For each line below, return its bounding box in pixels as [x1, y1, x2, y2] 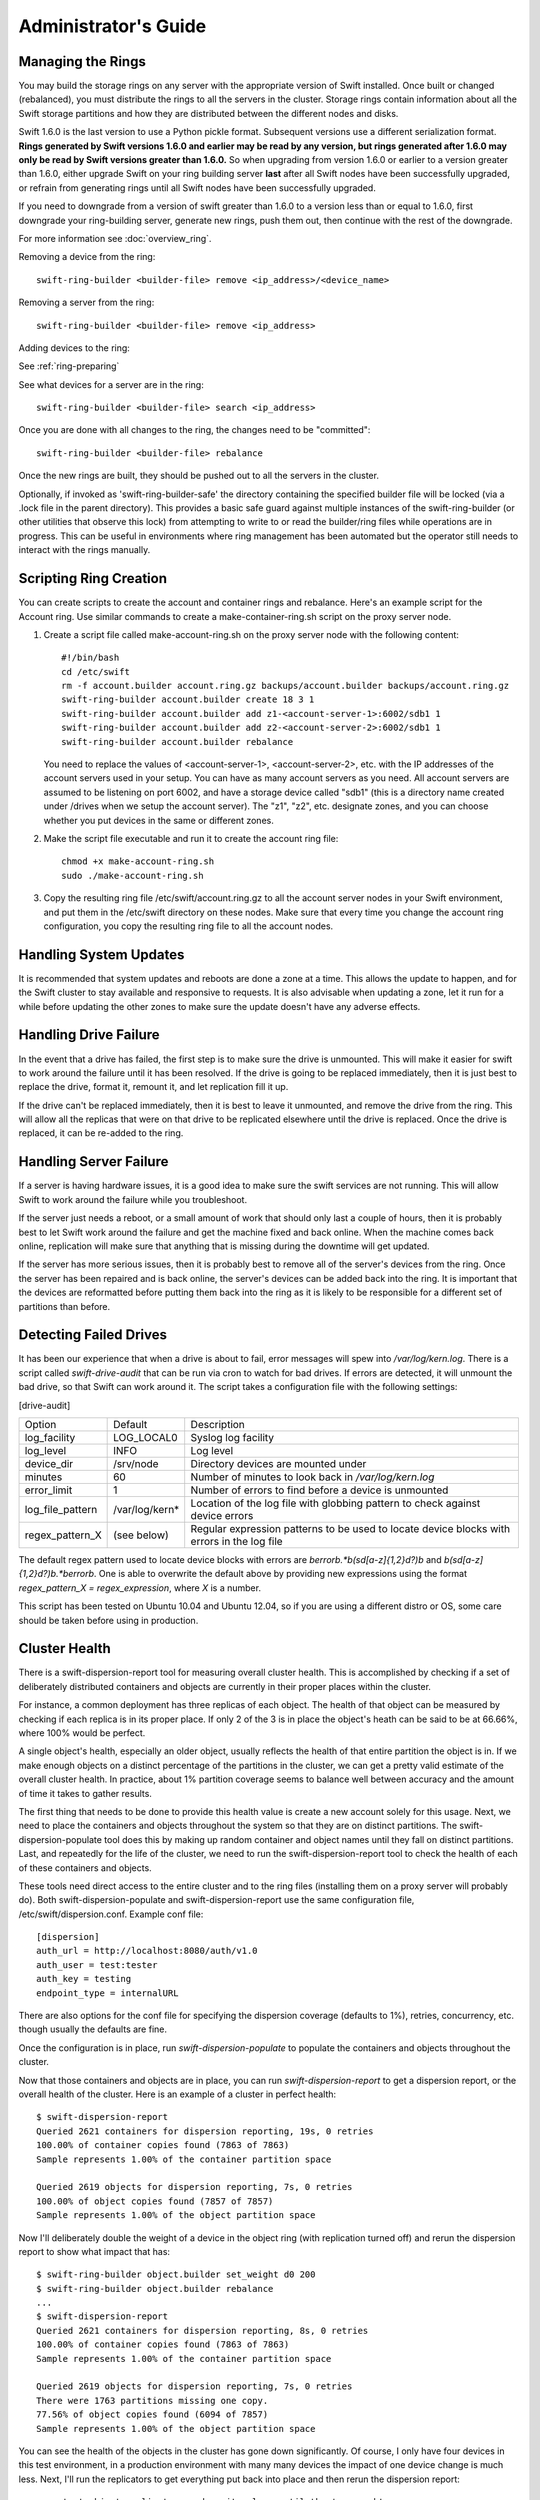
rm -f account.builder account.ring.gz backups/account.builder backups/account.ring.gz [61, 680, 510, 692]
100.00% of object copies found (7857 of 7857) [36, 2195, 274, 2207]
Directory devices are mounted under [190, 1456, 367, 1470]
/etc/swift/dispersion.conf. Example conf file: [18, 1908, 204, 1920]
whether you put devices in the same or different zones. [43, 814, 274, 826]
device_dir [24, 1456, 74, 1470]
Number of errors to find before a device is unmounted [190, 1483, 449, 1497]
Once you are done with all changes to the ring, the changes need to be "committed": [18, 424, 371, 436]
